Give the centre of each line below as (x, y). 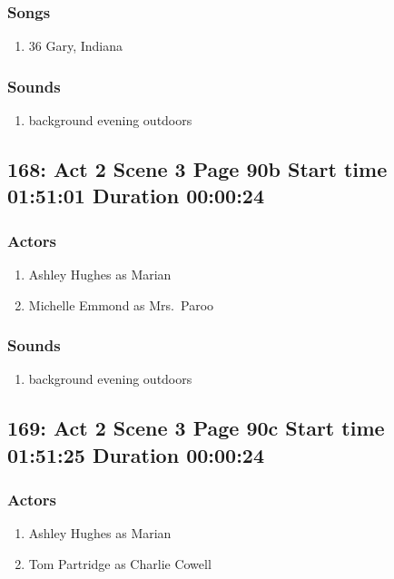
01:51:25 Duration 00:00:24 (136, 454)
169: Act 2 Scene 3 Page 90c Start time (196, 428)
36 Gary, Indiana (76, 46)
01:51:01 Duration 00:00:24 (136, 196)
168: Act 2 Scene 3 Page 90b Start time (197, 169)
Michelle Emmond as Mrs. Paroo (121, 304)
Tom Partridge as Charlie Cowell (120, 564)
